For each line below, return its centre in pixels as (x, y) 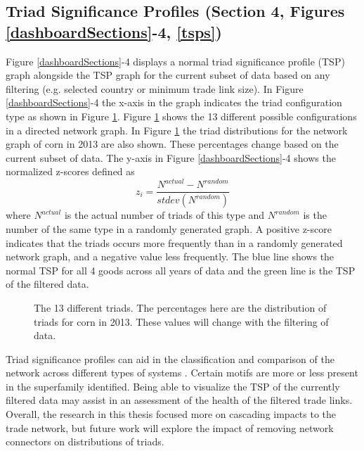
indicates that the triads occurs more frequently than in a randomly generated (174, 242)
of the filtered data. (47, 284)
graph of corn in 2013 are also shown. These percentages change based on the (172, 144)
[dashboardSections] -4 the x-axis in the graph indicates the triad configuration (174, 102)
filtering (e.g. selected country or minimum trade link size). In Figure (155, 88)
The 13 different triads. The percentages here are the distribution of (180, 307)
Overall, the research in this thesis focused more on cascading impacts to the (171, 414)
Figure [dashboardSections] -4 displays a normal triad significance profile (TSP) (175, 61)
